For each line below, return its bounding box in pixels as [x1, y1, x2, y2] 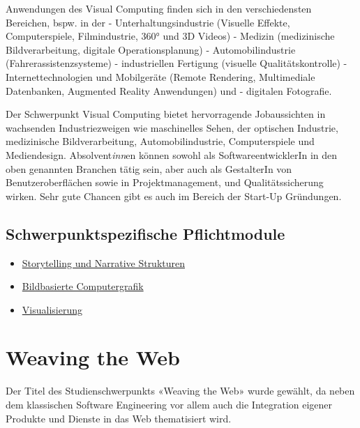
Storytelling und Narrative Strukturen [22, 255, 186, 270]
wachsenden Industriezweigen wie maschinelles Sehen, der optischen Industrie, [6, 120, 338, 135]
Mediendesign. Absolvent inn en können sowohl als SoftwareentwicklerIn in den [6, 147, 338, 162]
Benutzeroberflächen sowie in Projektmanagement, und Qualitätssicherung [6, 175, 324, 190]
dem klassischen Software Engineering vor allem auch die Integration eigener [6, 397, 333, 412]
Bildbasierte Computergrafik [22, 279, 144, 293]
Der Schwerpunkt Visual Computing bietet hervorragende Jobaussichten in [6, 107, 326, 121]
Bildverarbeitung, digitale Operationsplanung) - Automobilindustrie [6, 42, 296, 56]
